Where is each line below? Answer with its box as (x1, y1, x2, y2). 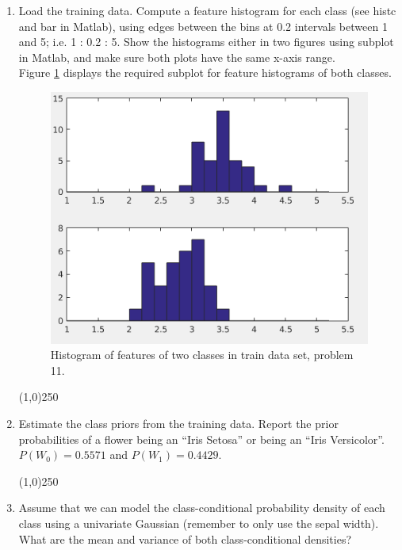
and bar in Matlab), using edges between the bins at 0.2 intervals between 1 (18, 17, 388, 34)
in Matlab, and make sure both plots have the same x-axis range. (18, 48, 335, 65)
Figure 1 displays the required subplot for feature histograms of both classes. (18, 64, 392, 81)
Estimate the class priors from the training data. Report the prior (18, 415, 339, 432)
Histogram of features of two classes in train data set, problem (50, 346, 354, 363)
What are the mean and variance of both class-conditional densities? (18, 530, 352, 547)
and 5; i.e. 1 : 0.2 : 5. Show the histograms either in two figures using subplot (18, 33, 394, 50)
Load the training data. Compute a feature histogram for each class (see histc (18, 2, 396, 18)
